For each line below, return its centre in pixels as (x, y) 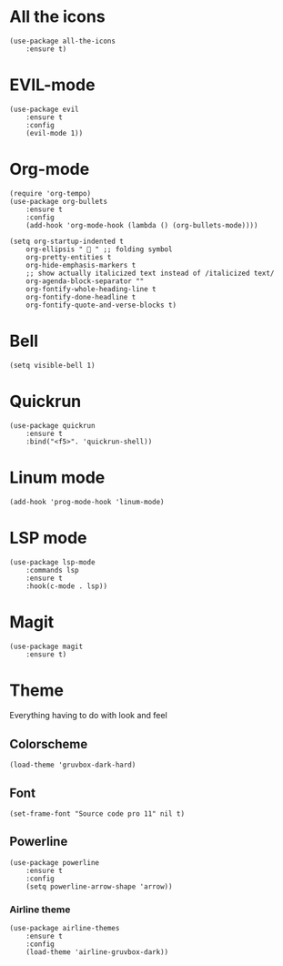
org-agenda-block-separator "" (85, 281)
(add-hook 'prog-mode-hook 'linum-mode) (87, 502)
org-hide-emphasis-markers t (81, 265)
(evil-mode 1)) (55, 133)
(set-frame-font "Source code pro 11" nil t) (97, 814)
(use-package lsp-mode (52, 562)
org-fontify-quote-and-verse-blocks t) (101, 305)
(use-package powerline (55, 862)
